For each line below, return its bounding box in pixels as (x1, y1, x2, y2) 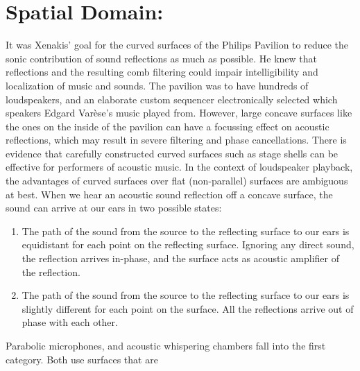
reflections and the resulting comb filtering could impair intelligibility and (6, 64, 318, 79)
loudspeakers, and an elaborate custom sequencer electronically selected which (6, 92, 338, 106)
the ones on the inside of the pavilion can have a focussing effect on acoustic (6, 119, 329, 133)
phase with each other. (22, 315, 118, 329)
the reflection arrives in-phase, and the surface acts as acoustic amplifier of (22, 251, 339, 266)
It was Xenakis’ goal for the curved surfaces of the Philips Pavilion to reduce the (6, 37, 349, 52)
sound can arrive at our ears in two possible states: (6, 200, 222, 215)
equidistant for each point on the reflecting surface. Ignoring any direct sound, (22, 237, 354, 252)
